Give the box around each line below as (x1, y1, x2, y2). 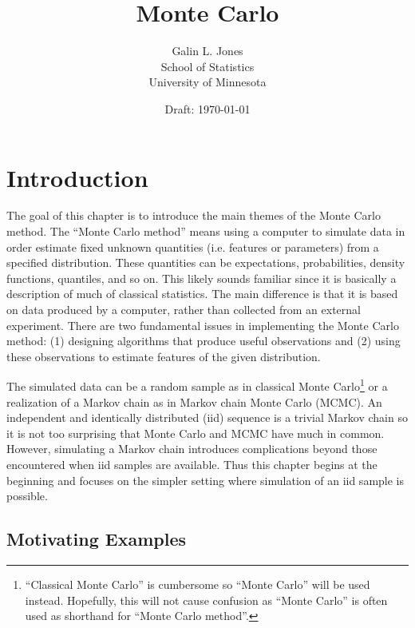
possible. (6, 487, 48, 504)
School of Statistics (160, 58, 255, 74)
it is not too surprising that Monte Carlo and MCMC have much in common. (6, 424, 385, 441)
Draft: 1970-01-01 (164, 100, 251, 117)
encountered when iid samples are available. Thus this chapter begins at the (6, 456, 377, 472)
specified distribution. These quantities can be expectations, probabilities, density (6, 254, 405, 271)
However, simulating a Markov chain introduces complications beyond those (6, 440, 377, 457)
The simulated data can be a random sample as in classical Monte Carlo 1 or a (6, 376, 388, 395)
